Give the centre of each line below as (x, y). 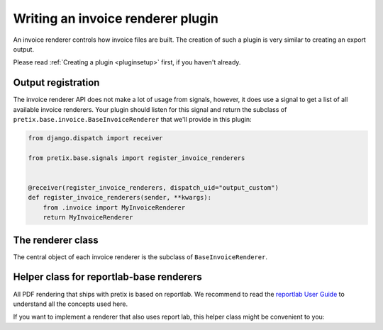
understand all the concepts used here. (70, 304)
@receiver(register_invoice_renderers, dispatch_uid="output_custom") (154, 187)
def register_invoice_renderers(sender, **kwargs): (120, 198)
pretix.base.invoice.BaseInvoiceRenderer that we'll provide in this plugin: (132, 120)
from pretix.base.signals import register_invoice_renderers (137, 158)
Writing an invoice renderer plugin (116, 18)
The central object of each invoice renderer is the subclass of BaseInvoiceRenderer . (140, 257)
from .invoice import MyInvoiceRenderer (114, 207)
